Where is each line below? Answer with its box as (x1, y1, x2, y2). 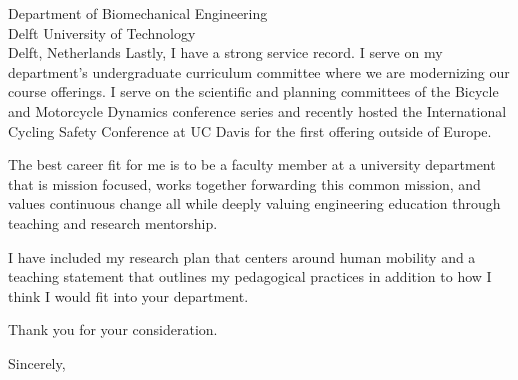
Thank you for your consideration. (8, 319, 218, 340)
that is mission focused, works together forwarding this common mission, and (8, 173, 481, 194)
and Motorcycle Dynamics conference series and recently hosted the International (8, 100, 507, 121)
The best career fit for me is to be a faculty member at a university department (8, 154, 496, 175)
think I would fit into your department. (8, 285, 249, 306)
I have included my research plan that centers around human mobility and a (8, 246, 476, 267)
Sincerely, (8, 352, 66, 373)
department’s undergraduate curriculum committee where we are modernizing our (8, 61, 510, 82)
